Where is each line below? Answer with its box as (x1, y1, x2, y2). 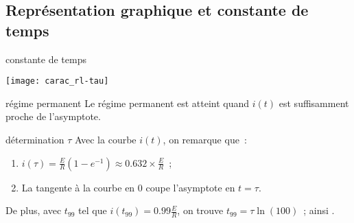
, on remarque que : (163, 132, 247, 147)
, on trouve (177, 203, 224, 218)
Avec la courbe (75, 132, 137, 147)
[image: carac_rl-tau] (5, 76, 109, 86)
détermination (5, 132, 64, 147)
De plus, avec (5, 203, 62, 218)
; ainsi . (303, 203, 335, 218)
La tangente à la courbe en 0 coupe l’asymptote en (21, 180, 235, 194)
